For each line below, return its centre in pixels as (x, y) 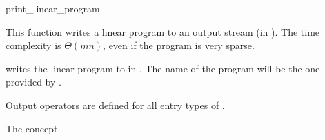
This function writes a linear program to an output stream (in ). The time (163, 31)
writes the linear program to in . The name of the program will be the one (163, 68)
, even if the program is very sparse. (179, 45)
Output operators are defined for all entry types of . (115, 104)
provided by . (33, 82)
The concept (32, 128)
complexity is (33, 45)
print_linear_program (53, 8)
